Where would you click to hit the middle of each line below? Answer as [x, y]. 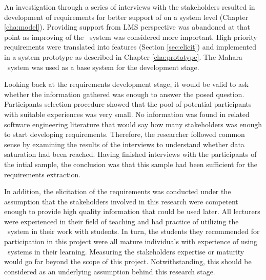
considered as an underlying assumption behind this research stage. [110, 271]
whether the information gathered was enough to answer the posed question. [124, 94]
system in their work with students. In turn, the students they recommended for [134, 231]
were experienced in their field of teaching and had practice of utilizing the [121, 221]
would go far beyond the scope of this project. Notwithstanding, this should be [128, 261]
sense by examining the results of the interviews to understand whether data [124, 144]
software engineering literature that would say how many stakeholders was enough [133, 124]
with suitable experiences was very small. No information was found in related [127, 114]
